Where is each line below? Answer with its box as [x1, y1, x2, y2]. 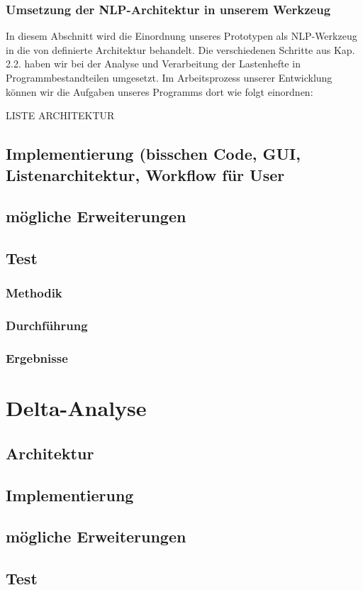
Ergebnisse [6, 349, 68, 367]
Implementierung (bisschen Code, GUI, [6, 143, 301, 165]
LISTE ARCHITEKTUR [6, 108, 115, 123]
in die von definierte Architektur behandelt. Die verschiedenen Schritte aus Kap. [6, 42, 355, 57]
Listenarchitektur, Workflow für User [6, 163, 285, 185]
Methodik [6, 284, 62, 302]
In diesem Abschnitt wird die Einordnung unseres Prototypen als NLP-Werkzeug [6, 28, 357, 43]
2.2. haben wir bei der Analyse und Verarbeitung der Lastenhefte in [6, 56, 301, 71]
